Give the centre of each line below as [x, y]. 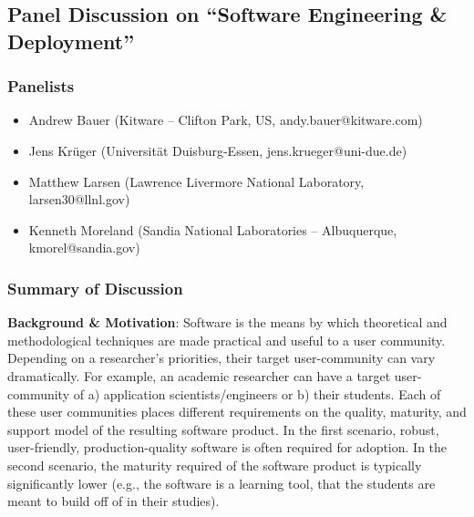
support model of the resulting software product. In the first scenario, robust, [223, 429]
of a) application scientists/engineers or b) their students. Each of [257, 393]
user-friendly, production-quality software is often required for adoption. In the [227, 447]
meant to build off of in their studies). [113, 501]
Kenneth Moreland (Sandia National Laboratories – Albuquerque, [213, 229]
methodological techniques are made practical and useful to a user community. [227, 340]
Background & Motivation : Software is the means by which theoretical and [227, 322]
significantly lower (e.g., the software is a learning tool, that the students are [222, 483]
